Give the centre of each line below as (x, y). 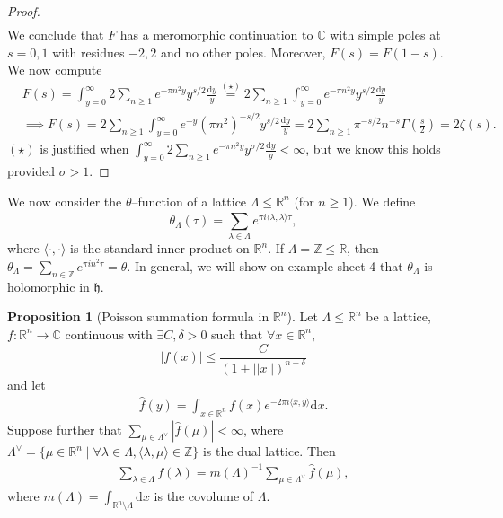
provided (31, 171)
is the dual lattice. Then (269, 451)
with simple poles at (385, 35)
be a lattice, (398, 316)
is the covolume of (204, 496)
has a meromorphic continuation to (216, 35)
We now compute (55, 70)
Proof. (24, 11)
